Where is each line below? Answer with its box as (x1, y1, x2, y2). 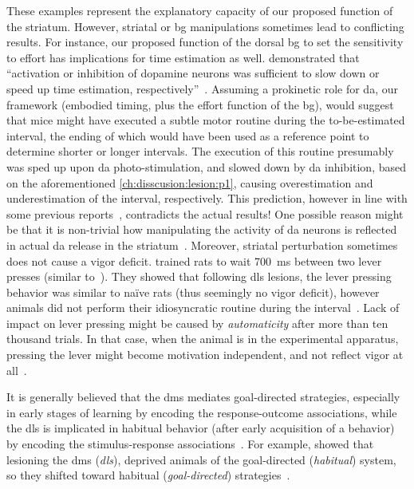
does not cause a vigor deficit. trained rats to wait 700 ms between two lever (6, 252, 382, 269)
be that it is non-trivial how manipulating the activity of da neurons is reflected (6, 221, 397, 238)
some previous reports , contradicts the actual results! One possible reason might (6, 205, 404, 222)
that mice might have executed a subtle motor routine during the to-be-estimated (6, 112, 405, 128)
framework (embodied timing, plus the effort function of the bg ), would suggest (6, 96, 394, 112)
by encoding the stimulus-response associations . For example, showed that (6, 436, 374, 452)
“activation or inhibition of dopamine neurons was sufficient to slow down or (6, 65, 380, 81)
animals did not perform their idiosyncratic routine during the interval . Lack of (6, 299, 400, 316)
